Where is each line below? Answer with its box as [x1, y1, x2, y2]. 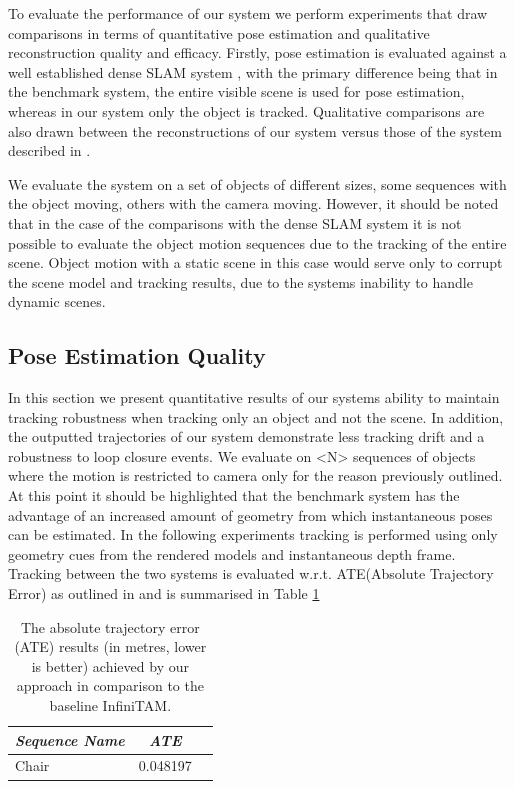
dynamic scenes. [8, 291, 106, 312]
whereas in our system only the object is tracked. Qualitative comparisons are [8, 100, 485, 121]
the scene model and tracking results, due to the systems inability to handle [8, 271, 473, 292]
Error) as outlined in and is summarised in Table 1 [8, 583, 320, 604]
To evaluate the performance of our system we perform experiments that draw [8, 3, 488, 23]
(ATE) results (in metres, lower [14, 636, 207, 657]
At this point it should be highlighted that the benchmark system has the [8, 485, 460, 506]
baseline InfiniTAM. [49, 695, 172, 716]
